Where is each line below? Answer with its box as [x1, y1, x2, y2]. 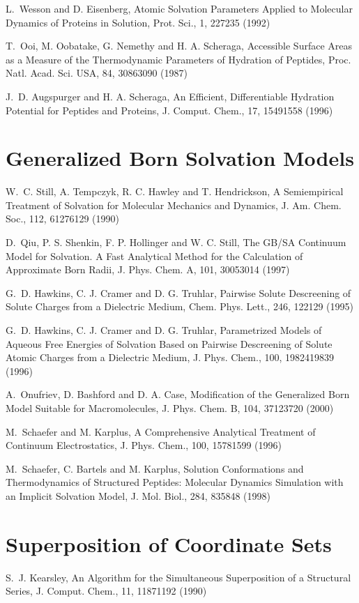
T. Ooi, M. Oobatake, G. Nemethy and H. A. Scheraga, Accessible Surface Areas [6, 38, 353, 53]
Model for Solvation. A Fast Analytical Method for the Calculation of [6, 248, 303, 263]
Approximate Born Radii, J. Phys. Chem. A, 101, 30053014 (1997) [6, 262, 290, 277]
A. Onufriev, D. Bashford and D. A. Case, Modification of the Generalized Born [6, 387, 350, 402]
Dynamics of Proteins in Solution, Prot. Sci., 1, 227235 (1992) [6, 15, 270, 29]
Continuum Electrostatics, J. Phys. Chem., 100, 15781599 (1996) [6, 438, 282, 452]
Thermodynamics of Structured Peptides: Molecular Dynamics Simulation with [6, 475, 344, 489]
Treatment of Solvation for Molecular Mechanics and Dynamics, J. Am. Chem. [6, 197, 342, 212]
